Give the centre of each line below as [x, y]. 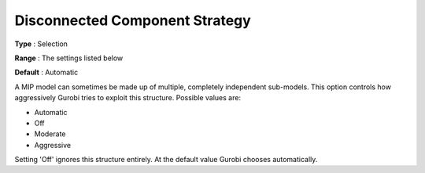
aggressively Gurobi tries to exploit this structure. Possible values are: [128, 98]
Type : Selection [41, 44]
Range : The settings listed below [69, 58]
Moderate [50, 134]
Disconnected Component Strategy [133, 20]
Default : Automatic [46, 72]
